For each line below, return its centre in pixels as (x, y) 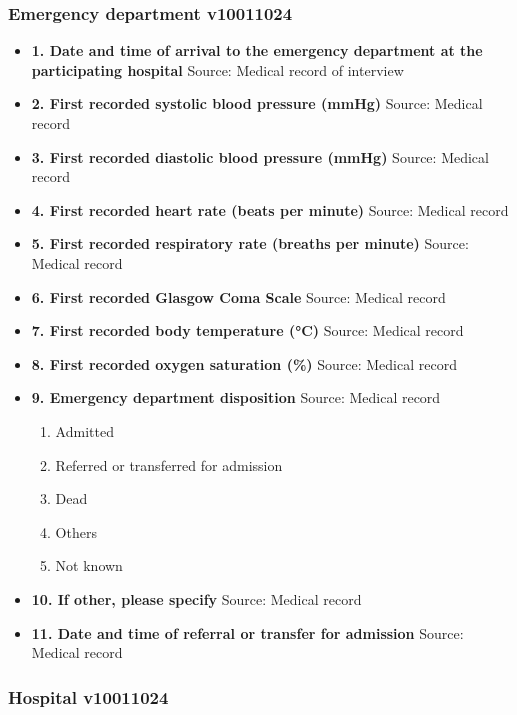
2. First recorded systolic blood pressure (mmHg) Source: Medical (257, 103)
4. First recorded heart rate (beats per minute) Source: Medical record (270, 209)
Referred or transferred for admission (169, 464)
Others (76, 531)
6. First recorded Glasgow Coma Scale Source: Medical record (238, 296)
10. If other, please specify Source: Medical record (196, 598)
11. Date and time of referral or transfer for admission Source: (247, 632)
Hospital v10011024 (88, 696)
